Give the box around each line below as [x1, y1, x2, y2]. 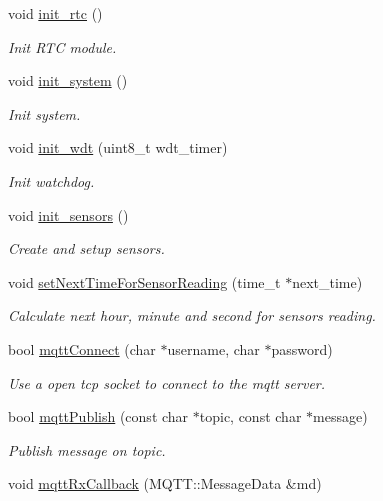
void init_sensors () [8, 204, 129, 225]
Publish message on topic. [8, 439, 166, 460]
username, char [167, 338, 260, 359]
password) [271, 338, 333, 359]
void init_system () [8, 70, 128, 91]
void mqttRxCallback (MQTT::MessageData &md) [8, 473, 322, 494]
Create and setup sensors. [8, 238, 165, 259]
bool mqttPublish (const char [8, 406, 189, 427]
